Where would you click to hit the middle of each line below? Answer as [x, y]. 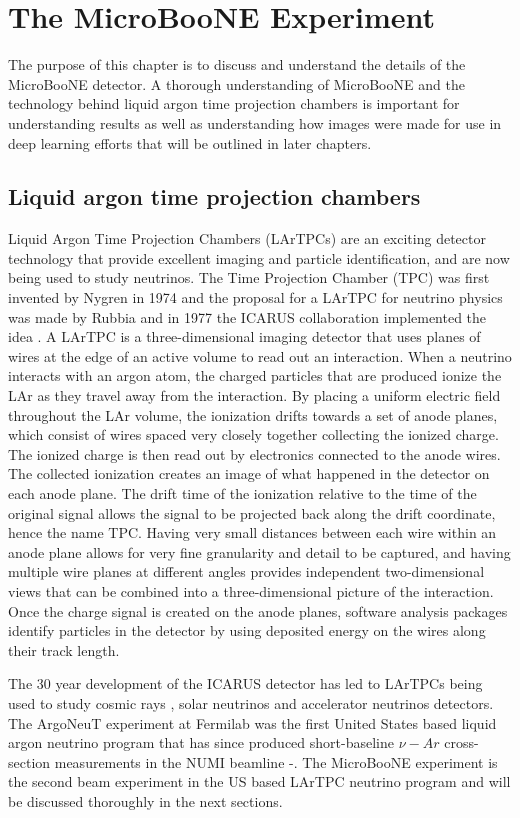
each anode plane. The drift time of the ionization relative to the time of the [242, 493]
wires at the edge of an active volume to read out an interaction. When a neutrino [260, 355]
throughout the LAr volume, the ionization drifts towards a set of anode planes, [253, 414]
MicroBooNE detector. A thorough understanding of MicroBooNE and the [236, 83]
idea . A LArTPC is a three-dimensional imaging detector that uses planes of [244, 336]
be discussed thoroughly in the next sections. [145, 800]
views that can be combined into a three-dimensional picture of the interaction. [251, 590]
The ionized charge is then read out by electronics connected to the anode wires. [254, 453]
